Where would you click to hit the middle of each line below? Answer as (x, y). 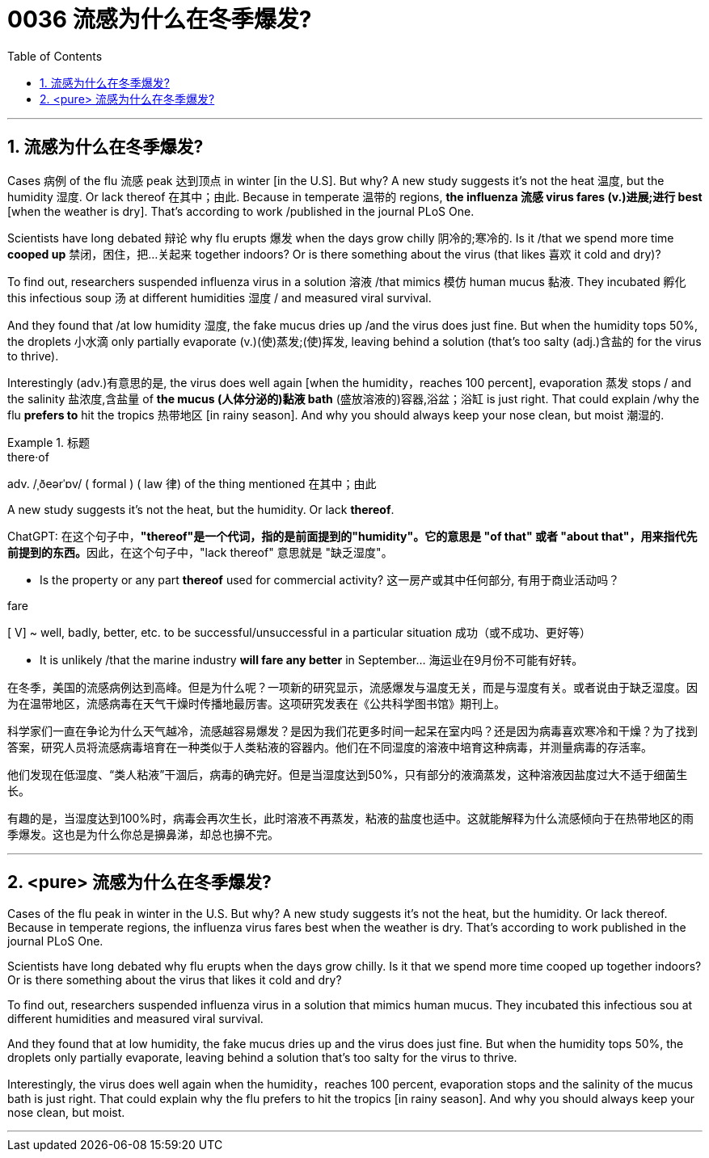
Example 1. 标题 (49, 442)
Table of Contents (55, 56)
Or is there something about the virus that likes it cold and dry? (175, 980)
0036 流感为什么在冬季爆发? (160, 19)
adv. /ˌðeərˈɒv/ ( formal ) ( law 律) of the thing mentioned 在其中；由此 (192, 483)
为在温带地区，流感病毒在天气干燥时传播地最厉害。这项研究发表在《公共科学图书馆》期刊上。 (256, 703)
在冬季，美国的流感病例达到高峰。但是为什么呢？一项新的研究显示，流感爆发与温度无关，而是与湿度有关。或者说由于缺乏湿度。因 (352, 687)
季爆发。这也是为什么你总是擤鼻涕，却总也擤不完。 (143, 834)
